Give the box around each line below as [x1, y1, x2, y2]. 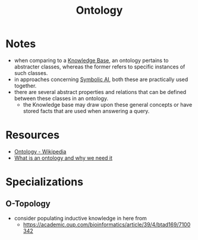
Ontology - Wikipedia [14, 148, 67, 155]
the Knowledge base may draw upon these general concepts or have [23, 101, 193, 108]
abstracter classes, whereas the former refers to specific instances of [14, 63, 186, 70]
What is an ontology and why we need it [14, 154, 113, 161]
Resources [5, 129, 60, 142]
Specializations [5, 175, 84, 189]
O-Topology [5, 199, 51, 209]
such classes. [14, 69, 48, 76]
